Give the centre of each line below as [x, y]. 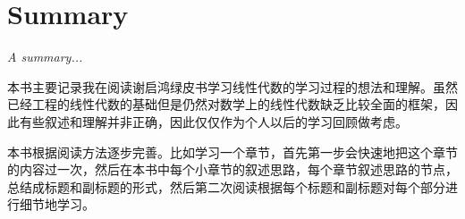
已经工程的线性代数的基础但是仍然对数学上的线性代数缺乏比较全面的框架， [226, 104]
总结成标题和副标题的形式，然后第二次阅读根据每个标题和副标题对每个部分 [226, 186]
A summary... [45, 57]
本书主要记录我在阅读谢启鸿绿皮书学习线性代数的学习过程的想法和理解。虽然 [232, 86]
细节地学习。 [57, 204]
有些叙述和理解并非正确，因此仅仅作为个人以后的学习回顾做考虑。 [213, 121]
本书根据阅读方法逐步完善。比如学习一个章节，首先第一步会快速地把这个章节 [232, 152]
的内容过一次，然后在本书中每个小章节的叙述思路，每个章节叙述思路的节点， [232, 169]
